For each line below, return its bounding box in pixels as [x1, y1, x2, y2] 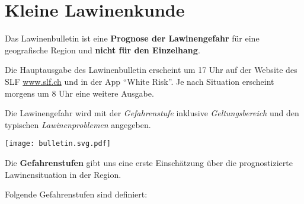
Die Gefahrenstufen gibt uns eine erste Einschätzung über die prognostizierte [5, 156, 293, 168]
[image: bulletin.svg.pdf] [5, 139, 111, 148]
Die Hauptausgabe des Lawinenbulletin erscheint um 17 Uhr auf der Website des [5, 63, 297, 76]
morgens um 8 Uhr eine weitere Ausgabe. [5, 87, 154, 99]
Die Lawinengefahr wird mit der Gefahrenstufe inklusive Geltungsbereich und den [5, 107, 299, 119]
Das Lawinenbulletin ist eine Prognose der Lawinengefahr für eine [5, 32, 260, 44]
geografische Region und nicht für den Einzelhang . [5, 43, 200, 56]
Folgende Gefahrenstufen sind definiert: [5, 188, 148, 200]
